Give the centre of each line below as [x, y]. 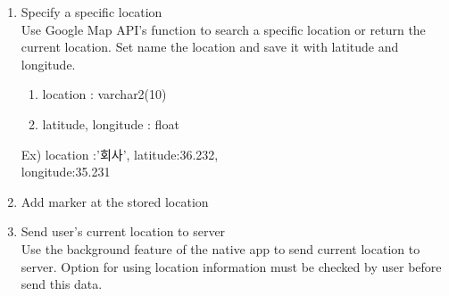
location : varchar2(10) [104, 94]
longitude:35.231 [66, 172]
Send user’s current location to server [123, 231]
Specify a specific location [91, 12]
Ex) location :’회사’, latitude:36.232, [120, 154]
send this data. [62, 284]
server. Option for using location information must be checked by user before [231, 266]
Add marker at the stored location [115, 201]
